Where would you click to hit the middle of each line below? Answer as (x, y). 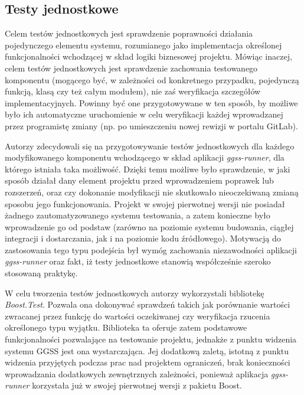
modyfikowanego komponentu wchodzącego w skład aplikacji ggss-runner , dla (145, 157)
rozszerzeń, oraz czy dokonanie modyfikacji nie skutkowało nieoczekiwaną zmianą (152, 192)
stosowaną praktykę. (41, 273)
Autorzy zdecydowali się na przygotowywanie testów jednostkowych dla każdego (150, 146)
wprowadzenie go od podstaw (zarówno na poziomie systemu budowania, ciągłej (149, 226)
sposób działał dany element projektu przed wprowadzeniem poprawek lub (139, 180)
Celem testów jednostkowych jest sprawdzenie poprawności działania (129, 33)
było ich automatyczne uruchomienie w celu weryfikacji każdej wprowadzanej (144, 114)
